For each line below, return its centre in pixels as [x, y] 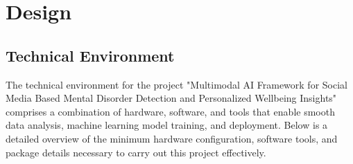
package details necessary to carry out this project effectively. [136, 152]
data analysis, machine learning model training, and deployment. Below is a [167, 125]
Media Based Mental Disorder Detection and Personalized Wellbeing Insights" [171, 98]
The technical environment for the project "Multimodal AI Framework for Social [176, 84]
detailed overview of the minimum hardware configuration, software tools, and [172, 138]
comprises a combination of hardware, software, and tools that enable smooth [170, 111]
